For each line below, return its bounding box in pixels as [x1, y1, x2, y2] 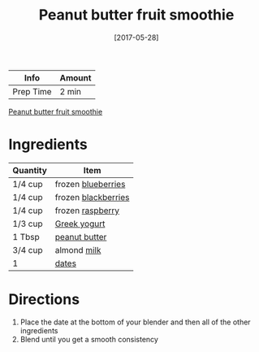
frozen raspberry [54, 205, 120, 216]
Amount [59, 72, 92, 83]
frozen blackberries [54, 191, 130, 202]
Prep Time [12, 85, 52, 97]
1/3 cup [12, 218, 43, 229]
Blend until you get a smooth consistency [19, 334, 158, 344]
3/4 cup [12, 244, 43, 255]
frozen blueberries [54, 178, 126, 189]
